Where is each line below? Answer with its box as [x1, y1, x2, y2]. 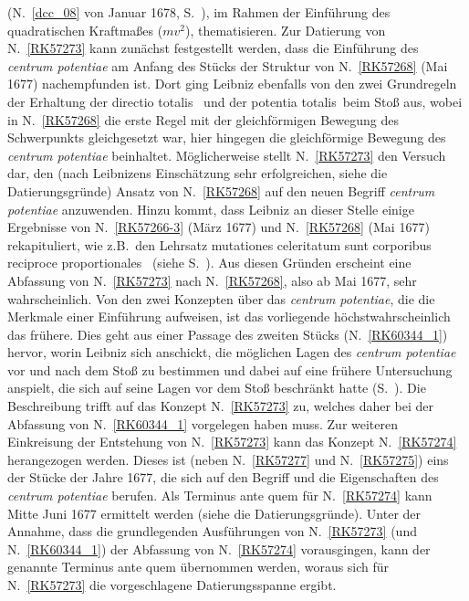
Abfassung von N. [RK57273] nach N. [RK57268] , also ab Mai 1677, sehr [7, 270, 417, 290]
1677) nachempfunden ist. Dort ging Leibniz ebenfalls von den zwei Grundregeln [7, 74, 457, 93]
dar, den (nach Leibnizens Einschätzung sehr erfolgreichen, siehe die [7, 163, 388, 183]
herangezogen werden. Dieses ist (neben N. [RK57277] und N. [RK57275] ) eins [7, 449, 449, 469]
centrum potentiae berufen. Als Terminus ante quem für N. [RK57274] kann [7, 486, 433, 505]
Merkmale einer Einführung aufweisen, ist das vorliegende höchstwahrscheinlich [7, 307, 451, 326]
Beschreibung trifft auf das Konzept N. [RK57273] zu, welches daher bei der [7, 396, 434, 416]
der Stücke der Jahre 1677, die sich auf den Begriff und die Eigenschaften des [7, 468, 439, 487]
